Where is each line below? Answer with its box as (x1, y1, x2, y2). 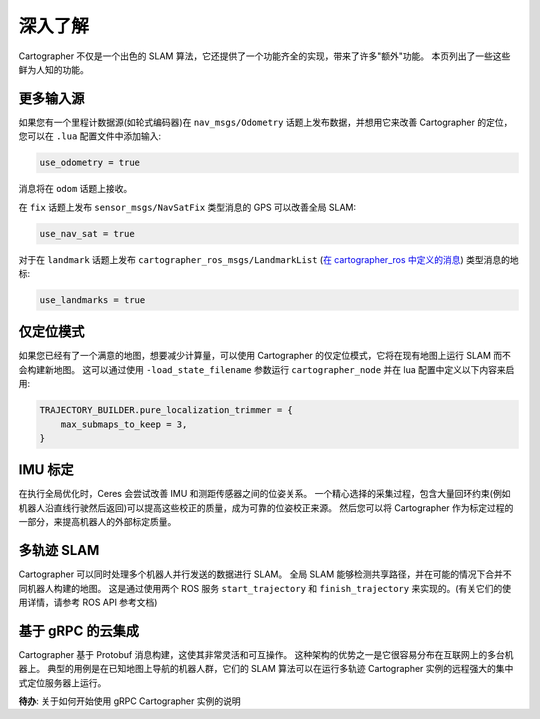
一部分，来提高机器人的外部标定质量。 (18, 516, 177, 528)
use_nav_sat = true (39, 228, 135, 239)
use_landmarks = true (39, 294, 146, 305)
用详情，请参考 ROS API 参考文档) (18, 596, 158, 608)
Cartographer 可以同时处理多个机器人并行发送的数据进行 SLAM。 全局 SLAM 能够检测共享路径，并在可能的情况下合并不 (18, 568, 512, 580)
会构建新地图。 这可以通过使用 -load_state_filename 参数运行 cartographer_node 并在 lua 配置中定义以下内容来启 (18, 363, 515, 375)
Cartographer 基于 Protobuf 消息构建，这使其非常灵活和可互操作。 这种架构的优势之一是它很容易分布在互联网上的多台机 (18, 648, 514, 660)
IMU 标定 (18, 461, 74, 479)
